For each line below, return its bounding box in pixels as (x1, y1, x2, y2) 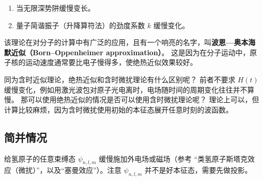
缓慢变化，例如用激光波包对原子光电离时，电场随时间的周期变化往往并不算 (4, 84, 254, 95)
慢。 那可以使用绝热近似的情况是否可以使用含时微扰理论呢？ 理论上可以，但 (4, 94, 259, 105)
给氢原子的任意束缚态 (4, 153, 76, 164)
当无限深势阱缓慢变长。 (16, 3, 95, 13)
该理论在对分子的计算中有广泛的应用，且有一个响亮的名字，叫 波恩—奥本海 (4, 37, 256, 48)
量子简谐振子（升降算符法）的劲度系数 (16, 19, 145, 30)
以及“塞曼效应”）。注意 (46, 165, 122, 175)
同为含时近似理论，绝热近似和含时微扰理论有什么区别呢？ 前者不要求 (4, 74, 235, 84)
